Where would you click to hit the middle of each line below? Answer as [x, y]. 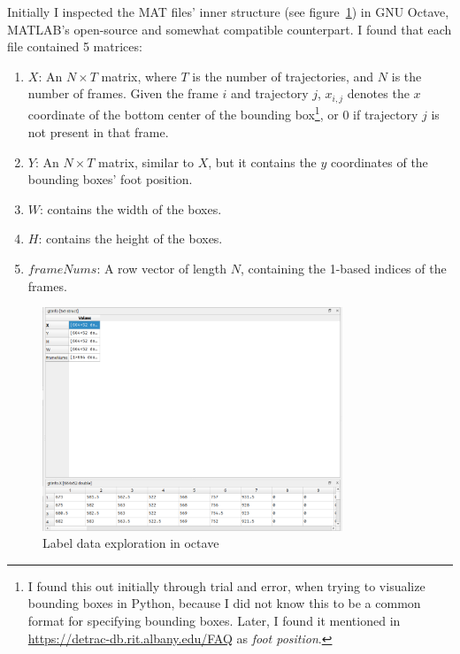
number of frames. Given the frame [123, 93]
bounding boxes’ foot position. [110, 179]
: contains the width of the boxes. [131, 208]
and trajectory [269, 93]
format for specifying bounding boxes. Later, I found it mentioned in [214, 621]
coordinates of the [379, 162]
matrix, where [139, 76]
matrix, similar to [146, 162]
